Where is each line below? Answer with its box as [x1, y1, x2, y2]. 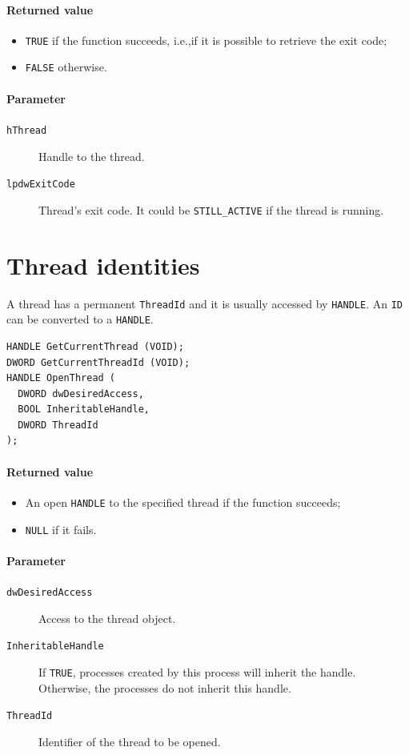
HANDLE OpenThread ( [6, 372, 116, 384]
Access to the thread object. [38, 609, 176, 626]
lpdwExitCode [6, 179, 75, 191]
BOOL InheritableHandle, [18, 404, 150, 416]
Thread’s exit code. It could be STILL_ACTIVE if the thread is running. [38, 201, 384, 218]
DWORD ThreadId [18, 419, 98, 431]
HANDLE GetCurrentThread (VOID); [6, 340, 184, 352]
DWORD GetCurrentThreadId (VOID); [6, 356, 190, 368]
